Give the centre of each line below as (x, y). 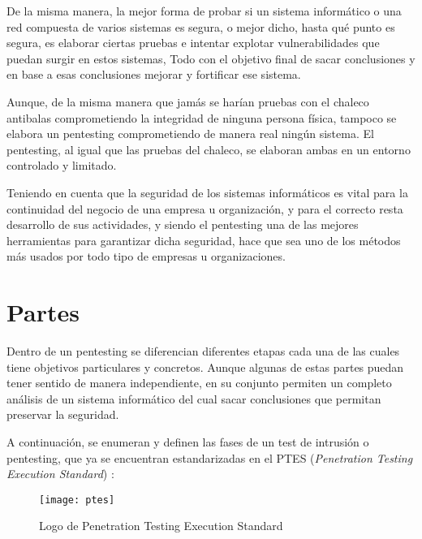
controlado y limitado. (62, 165)
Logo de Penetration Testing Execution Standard (161, 526)
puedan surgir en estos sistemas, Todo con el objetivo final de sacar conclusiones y (211, 58)
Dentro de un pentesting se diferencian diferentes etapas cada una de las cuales (203, 351)
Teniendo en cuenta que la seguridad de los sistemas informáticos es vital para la (207, 192)
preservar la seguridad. (63, 414)
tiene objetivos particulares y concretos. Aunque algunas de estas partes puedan (205, 367)
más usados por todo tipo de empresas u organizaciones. (146, 256)
